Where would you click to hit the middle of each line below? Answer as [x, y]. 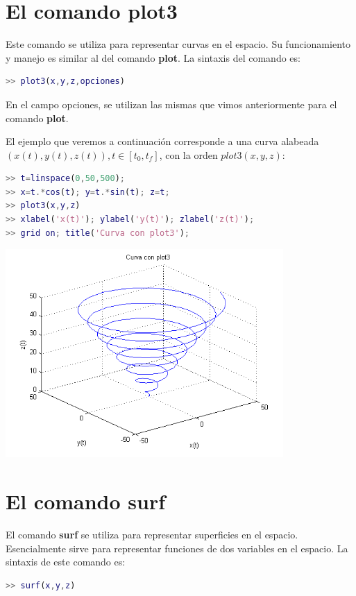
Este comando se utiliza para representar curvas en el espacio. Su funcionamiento [178, 44]
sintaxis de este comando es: [66, 562]
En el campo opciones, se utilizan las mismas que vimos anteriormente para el [171, 104]
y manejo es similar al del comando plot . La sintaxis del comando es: [153, 57]
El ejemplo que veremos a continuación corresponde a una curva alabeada [162, 141]
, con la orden [188, 154]
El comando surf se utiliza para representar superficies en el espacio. [152, 534]
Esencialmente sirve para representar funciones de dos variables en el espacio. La [177, 548]
